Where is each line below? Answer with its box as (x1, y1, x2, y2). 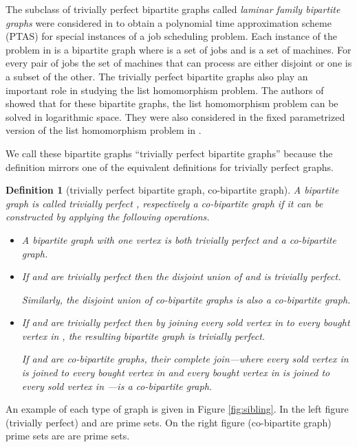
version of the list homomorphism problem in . (6, 123, 202, 137)
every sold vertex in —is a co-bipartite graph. (21, 378, 213, 393)
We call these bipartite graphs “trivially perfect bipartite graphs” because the (6, 146, 333, 160)
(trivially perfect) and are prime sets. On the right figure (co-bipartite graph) (6, 415, 332, 429)
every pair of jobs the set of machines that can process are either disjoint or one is (6, 56, 352, 70)
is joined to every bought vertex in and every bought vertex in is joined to (21, 365, 330, 380)
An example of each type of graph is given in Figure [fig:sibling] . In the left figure (6, 402, 349, 416)
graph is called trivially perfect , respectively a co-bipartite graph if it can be (6, 196, 323, 210)
